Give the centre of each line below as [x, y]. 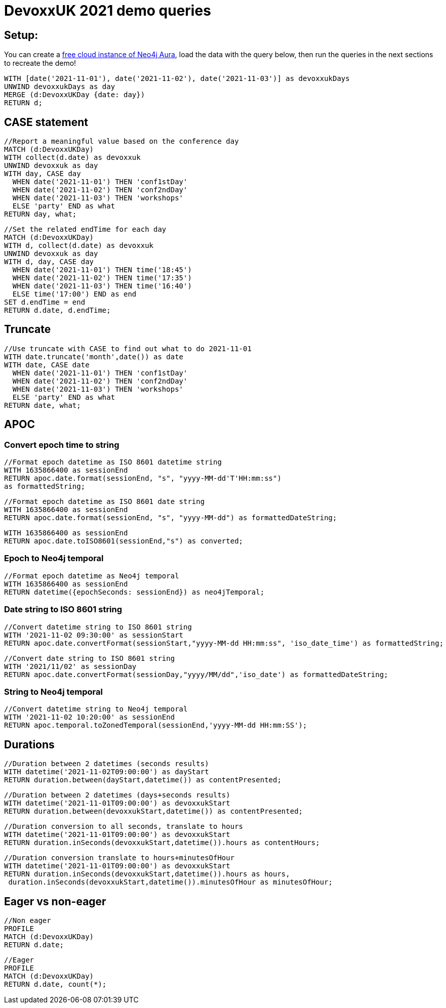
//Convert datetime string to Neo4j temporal [96, 709]
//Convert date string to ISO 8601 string [90, 658]
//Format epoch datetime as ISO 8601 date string [105, 502]
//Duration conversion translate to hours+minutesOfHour [119, 858]
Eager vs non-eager [55, 901]
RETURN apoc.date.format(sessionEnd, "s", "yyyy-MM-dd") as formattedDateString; [171, 518]
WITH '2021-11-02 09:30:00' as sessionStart [94, 635]
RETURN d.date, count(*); [55, 984]
